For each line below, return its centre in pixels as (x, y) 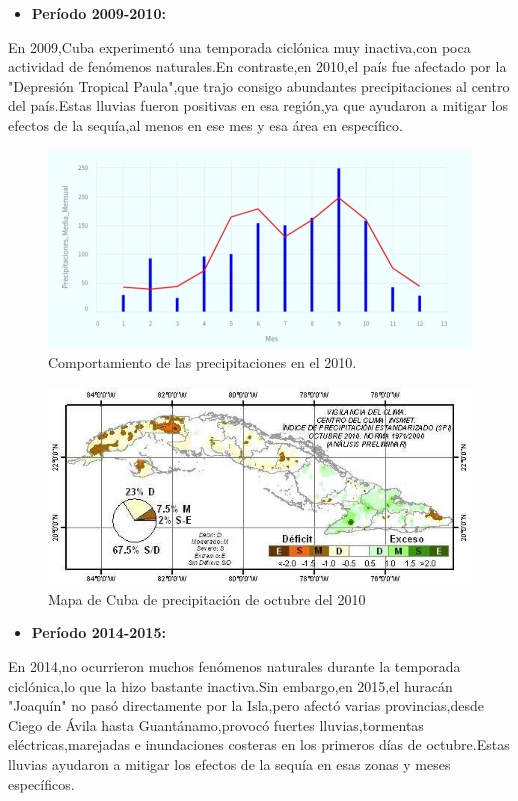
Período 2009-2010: (98, 13)
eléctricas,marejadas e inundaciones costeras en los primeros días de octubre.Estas (259, 744)
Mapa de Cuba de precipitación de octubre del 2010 (207, 598)
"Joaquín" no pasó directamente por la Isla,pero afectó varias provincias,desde (246, 705)
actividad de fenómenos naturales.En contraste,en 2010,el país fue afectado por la (257, 66)
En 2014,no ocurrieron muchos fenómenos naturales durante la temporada (234, 665)
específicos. (41, 783)
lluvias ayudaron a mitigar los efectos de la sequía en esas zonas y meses (229, 763)
